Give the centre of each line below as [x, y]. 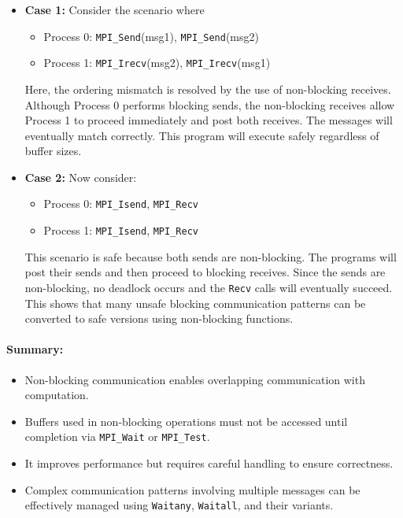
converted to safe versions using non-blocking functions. [159, 318]
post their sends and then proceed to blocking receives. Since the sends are [205, 272]
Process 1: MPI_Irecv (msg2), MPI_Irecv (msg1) [157, 63]
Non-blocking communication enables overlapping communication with [195, 379]
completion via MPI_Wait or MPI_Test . [117, 437]
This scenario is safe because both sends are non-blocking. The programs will [211, 256]
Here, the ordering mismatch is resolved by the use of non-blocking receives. [208, 89]
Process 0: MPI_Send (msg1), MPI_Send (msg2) [151, 36]
